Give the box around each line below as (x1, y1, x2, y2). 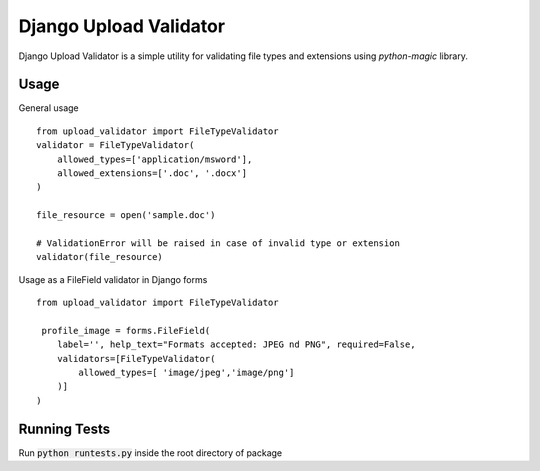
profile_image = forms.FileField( (41, 325, 211, 336)
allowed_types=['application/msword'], (56, 153, 253, 165)
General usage (18, 102, 79, 114)
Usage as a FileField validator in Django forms (18, 273, 208, 285)
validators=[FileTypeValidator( (56, 353, 216, 364)
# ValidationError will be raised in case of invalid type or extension (36, 237, 400, 249)
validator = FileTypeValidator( (36, 140, 195, 151)
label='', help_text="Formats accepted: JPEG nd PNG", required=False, (56, 339, 416, 350)
